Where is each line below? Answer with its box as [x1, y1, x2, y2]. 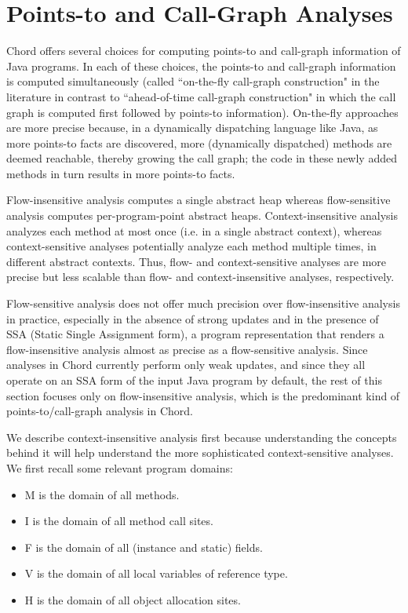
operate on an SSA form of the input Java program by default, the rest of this [6, 372, 382, 388]
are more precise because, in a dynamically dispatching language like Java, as [6, 119, 378, 136]
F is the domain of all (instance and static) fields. [24, 538, 263, 555]
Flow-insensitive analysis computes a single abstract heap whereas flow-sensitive [6, 192, 391, 208]
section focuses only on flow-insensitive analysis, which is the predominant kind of [6, 387, 400, 403]
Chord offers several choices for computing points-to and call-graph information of [6, 42, 401, 59]
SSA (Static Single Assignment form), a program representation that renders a [6, 326, 384, 342]
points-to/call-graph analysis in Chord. [6, 403, 193, 419]
